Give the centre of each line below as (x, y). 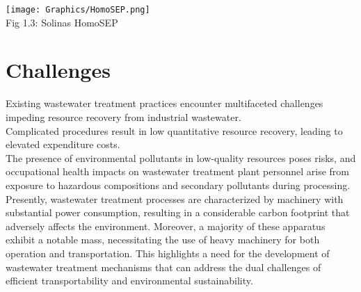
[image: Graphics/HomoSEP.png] (78, 10)
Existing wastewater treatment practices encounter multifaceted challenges (165, 103)
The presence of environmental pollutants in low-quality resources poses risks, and (181, 157)
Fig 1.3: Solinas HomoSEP (62, 22)
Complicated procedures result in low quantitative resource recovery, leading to (174, 130)
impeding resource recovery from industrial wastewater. (123, 116)
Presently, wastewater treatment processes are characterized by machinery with (175, 198)
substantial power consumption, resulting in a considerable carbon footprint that (178, 212)
